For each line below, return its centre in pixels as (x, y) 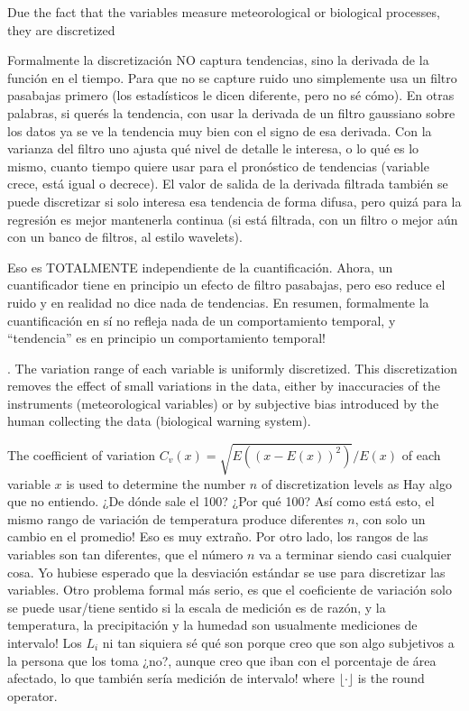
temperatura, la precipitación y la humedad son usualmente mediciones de (212, 625)
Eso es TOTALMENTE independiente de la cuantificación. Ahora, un (200, 267)
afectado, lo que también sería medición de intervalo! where (171, 678)
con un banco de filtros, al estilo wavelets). (125, 237)
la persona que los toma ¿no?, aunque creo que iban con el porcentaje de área (222, 660)
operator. (32, 695)
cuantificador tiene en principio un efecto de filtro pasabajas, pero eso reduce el (226, 285)
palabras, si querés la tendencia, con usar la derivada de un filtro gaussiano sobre (231, 112)
